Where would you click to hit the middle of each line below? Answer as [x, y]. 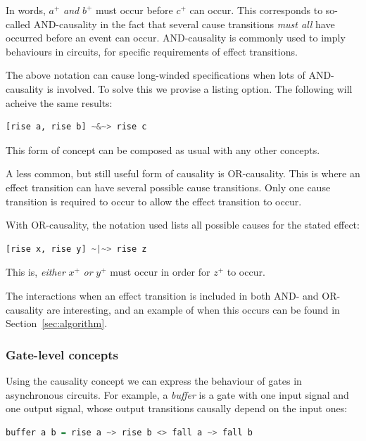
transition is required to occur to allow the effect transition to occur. [154, 201]
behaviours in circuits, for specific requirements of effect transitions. [152, 51]
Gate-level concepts [62, 354]
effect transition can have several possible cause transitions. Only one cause [168, 187]
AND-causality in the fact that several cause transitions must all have [184, 24]
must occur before [134, 10]
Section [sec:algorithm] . [57, 323]
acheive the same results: [59, 102]
